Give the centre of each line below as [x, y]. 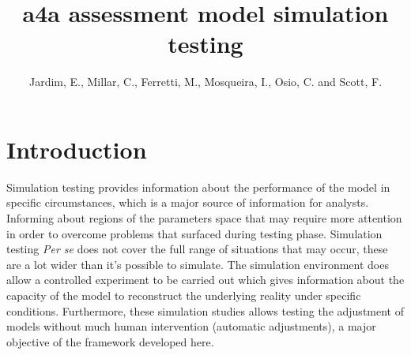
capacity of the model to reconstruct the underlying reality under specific [184, 295]
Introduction [77, 149]
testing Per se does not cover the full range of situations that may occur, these [197, 249]
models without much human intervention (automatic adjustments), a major [191, 326]
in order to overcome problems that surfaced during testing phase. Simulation [194, 233]
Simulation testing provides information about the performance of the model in [198, 187]
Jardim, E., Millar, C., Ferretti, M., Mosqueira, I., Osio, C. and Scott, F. [205, 82]
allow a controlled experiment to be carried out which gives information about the [205, 280]
